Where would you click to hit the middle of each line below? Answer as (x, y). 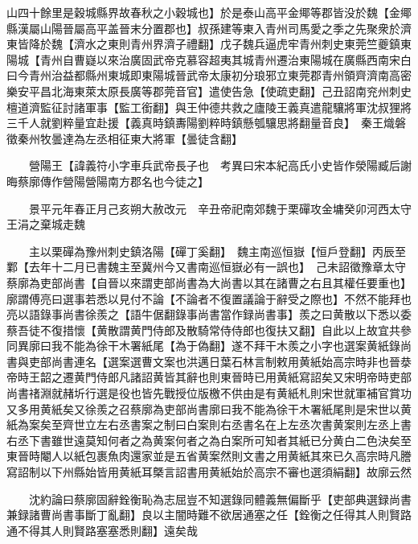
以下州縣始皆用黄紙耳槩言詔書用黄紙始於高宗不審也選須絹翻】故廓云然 (225, 472)
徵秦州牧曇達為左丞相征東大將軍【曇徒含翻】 (125, 138)
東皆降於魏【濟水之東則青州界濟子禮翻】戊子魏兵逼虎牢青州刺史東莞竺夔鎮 (203, 44)
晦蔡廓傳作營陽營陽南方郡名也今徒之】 (108, 181)
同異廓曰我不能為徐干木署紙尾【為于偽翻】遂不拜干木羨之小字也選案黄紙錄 (203, 346)
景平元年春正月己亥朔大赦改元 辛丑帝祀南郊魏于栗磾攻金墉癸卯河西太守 (220, 208)
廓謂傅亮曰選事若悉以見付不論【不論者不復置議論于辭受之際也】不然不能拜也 (209, 298)
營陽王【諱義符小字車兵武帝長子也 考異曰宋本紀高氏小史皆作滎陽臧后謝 (220, 165)
